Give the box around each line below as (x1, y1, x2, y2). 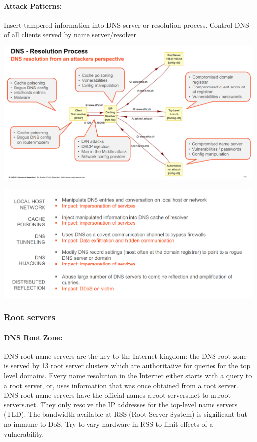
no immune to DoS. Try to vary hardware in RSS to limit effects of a (4, 418, 213, 429)
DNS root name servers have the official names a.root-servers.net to (4, 390, 209, 400)
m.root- (211, 390, 233, 400)
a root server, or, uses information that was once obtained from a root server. (4, 380, 238, 390)
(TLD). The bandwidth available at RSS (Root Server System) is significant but (4, 409, 247, 419)
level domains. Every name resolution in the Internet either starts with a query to (4, 370, 252, 380)
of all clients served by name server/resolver (4, 29, 137, 40)
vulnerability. (4, 428, 44, 439)
